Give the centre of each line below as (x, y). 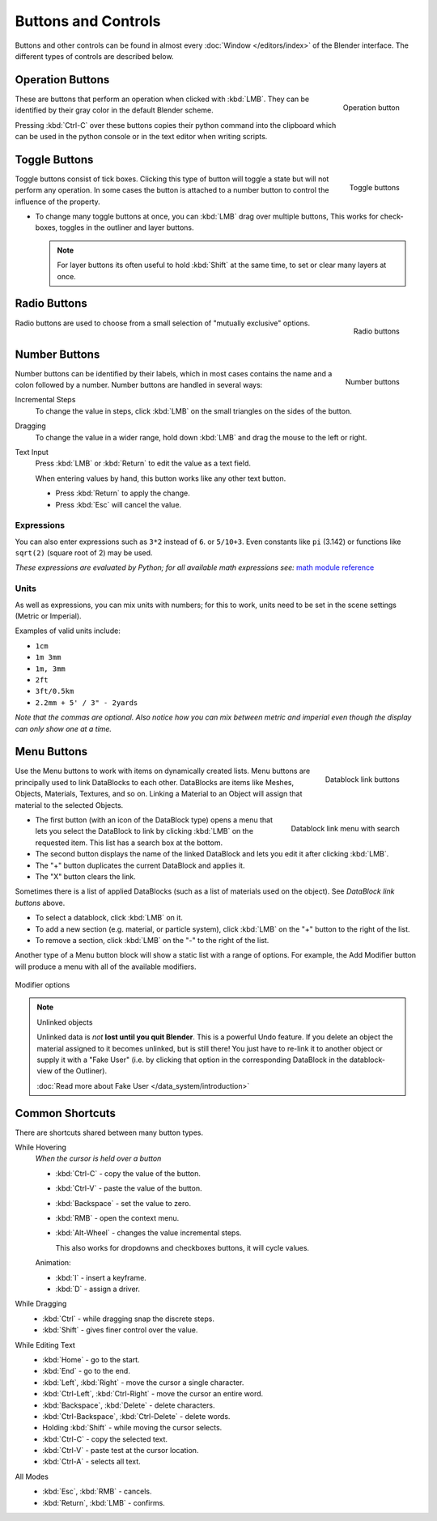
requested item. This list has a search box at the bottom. (129, 843)
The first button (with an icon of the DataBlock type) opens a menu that (154, 820)
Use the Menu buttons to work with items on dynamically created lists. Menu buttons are (163, 771)
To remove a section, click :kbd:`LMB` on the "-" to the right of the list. (152, 940)
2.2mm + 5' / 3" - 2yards (87, 703)
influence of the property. (57, 202)
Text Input (32, 452)
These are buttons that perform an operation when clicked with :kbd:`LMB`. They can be (162, 99)
